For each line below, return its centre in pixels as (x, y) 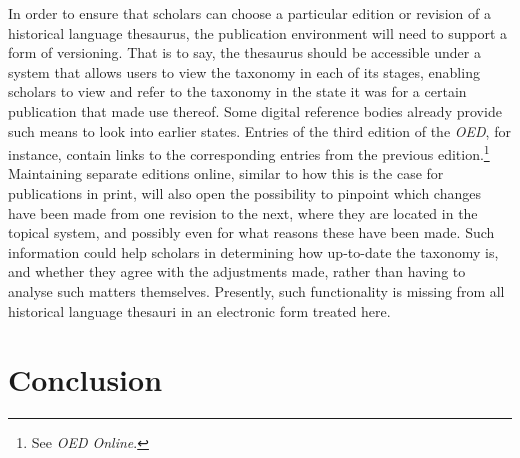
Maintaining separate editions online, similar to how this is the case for (226, 173)
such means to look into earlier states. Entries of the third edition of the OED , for (259, 130)
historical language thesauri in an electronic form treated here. (199, 310)
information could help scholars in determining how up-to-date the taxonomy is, (253, 251)
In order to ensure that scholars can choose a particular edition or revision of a (249, 13)
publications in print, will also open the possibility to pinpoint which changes (244, 193)
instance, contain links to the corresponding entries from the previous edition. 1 (249, 152)
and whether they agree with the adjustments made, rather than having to (237, 271)
